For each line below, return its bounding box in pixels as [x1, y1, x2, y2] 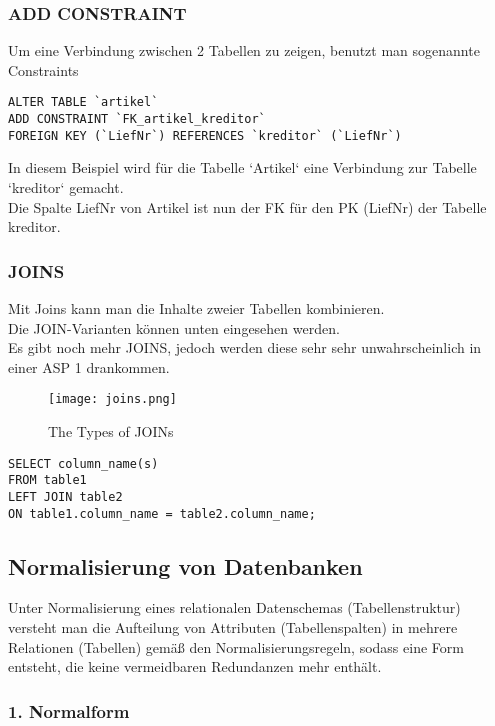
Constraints [8, 59, 79, 80]
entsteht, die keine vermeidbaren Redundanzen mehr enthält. [8, 656, 382, 677]
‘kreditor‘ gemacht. [8, 176, 124, 197]
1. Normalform [8, 698, 130, 723]
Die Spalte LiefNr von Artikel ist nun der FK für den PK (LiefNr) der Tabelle [8, 196, 487, 217]
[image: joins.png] [48, 392, 177, 407]
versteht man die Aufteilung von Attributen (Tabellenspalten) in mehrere [8, 617, 458, 638]
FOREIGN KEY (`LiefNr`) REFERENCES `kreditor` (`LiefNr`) [8, 128, 402, 143]
